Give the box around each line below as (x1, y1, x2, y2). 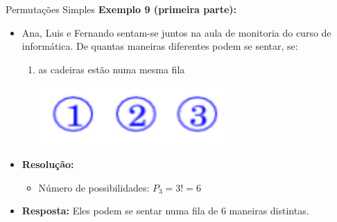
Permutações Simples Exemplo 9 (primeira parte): (6, 2, 237, 16)
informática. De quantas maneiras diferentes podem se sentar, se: (21, 39, 298, 53)
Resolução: (21, 156, 74, 171)
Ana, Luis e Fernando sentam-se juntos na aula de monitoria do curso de (21, 25, 331, 39)
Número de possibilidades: (38, 180, 150, 194)
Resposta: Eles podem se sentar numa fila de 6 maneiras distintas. (21, 203, 309, 218)
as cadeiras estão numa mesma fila (38, 62, 185, 76)
